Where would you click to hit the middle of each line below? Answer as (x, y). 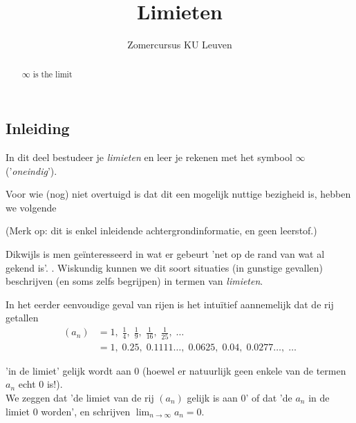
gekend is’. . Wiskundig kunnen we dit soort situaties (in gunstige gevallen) (165, 267)
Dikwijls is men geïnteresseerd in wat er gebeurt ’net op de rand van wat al (165, 253)
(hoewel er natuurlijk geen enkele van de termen (244, 370)
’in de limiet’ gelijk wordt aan (68, 370)
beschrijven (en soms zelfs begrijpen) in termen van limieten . (134, 281)
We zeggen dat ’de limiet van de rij (80, 397)
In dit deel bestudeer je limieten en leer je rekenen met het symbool (149, 157)
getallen (22, 318)
